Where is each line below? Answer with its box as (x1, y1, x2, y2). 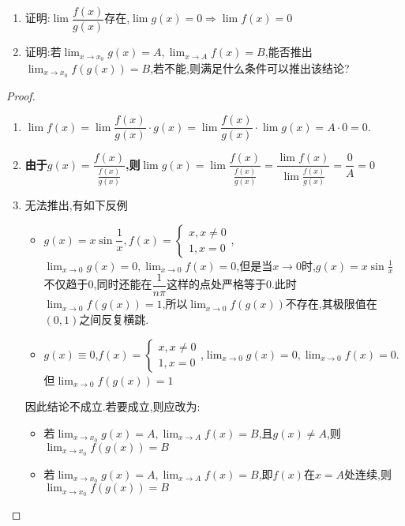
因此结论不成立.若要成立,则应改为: (24, 398, 201, 415)
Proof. (6, 87, 36, 103)
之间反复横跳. (79, 311, 149, 328)
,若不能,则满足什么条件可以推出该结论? (150, 59, 350, 76)
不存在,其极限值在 (285, 295, 377, 312)
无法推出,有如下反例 (24, 196, 128, 212)
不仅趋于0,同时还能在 (43, 276, 152, 292)
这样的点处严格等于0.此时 (166, 276, 297, 292)
